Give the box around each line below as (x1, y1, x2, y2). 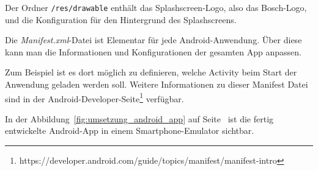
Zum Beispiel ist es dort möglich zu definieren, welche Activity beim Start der (5, 66, 297, 79)
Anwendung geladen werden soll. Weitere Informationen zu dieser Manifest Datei (5, 78, 308, 91)
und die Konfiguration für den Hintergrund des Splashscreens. (5, 13, 237, 26)
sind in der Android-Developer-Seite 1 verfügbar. (5, 90, 184, 105)
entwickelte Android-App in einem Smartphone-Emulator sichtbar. (5, 124, 254, 137)
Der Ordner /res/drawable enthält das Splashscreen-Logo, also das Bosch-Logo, (5, 1, 307, 13)
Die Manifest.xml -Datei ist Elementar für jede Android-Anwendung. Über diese (5, 33, 302, 46)
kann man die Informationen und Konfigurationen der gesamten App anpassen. (5, 45, 301, 58)
